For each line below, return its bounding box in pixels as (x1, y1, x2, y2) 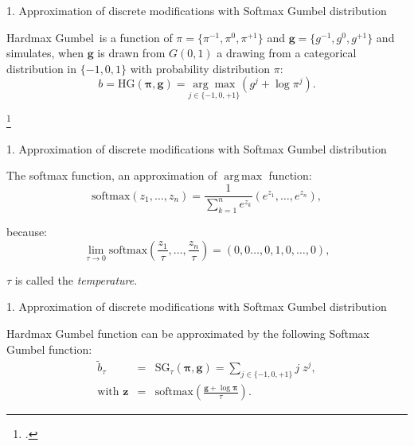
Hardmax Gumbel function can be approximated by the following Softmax (6, 325, 370, 342)
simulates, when (6, 45, 84, 61)
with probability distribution (130, 60, 270, 76)
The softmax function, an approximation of (6, 167, 217, 184)
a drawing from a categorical (217, 45, 357, 61)
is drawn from (97, 45, 166, 61)
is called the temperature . (14, 271, 138, 288)
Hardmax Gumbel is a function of (6, 29, 173, 45)
